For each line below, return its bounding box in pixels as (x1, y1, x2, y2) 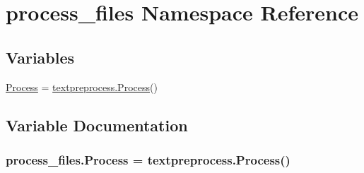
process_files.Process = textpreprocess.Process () (6, 150, 290, 168)
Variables (6, 46, 75, 68)
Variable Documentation (6, 114, 188, 136)
